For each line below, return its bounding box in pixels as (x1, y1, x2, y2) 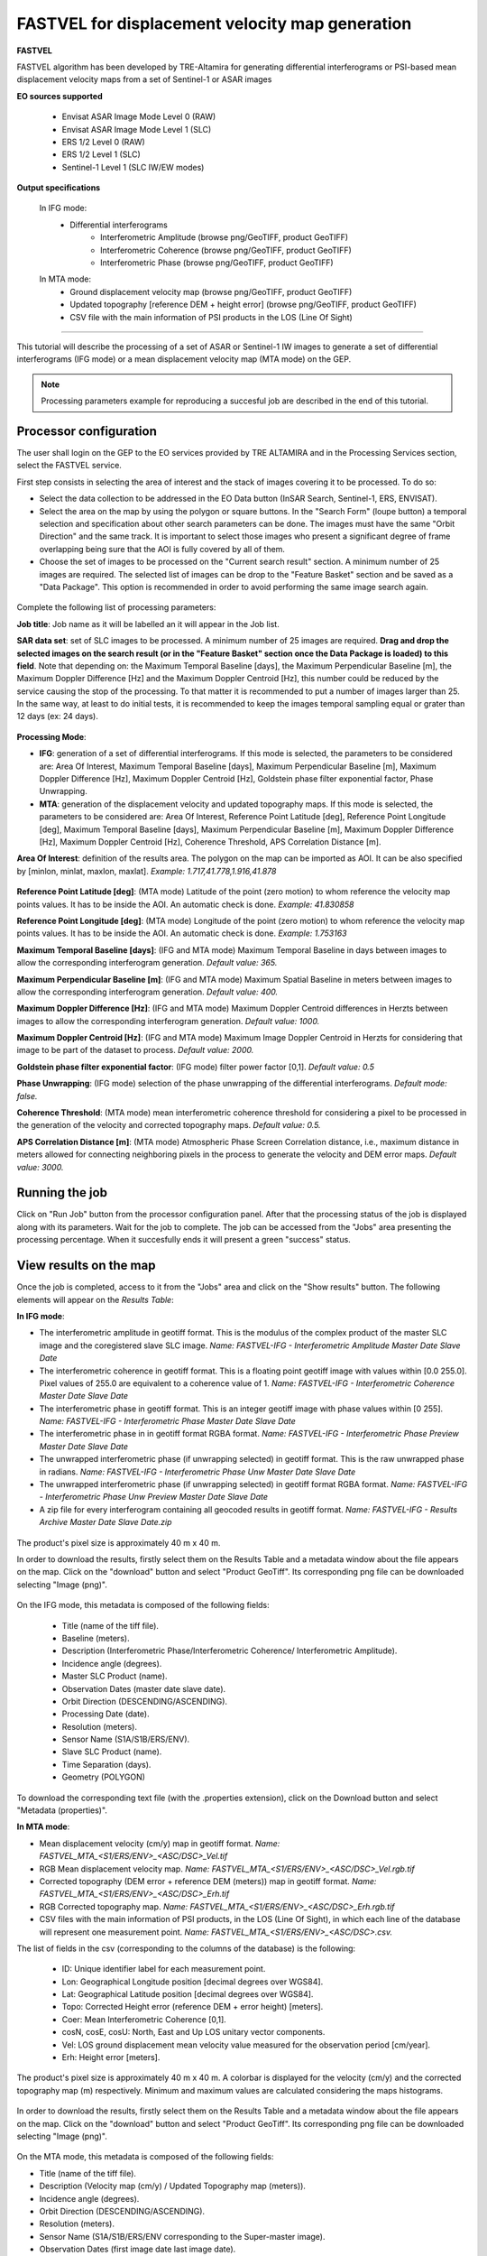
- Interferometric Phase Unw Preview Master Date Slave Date (39, 1492, 268, 1502)
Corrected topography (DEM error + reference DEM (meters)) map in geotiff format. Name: (39, 1875, 377, 1886)
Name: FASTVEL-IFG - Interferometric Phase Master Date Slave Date (39, 1416, 297, 1427)
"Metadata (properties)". (16, 1805, 108, 1816)
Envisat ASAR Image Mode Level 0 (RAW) (61, 111, 216, 122)
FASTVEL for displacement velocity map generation (16, 14, 412, 33)
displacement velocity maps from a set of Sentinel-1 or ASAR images (16, 74, 272, 85)
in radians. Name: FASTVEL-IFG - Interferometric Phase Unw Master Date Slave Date (39, 1466, 356, 1477)
